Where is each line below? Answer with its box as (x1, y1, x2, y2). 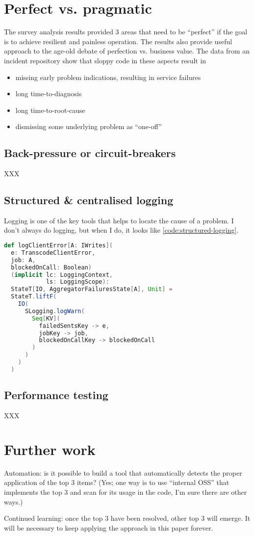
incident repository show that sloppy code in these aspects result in (4, 55, 206, 65)
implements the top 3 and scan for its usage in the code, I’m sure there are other (4, 486, 247, 497)
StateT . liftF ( (11, 293, 57, 300)
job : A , (11, 256, 36, 264)
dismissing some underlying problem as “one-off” (15, 121, 162, 132)
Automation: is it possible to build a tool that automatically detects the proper (4, 467, 242, 478)
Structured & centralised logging (4, 192, 174, 208)
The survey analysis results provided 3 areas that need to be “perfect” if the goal (4, 27, 248, 37)
